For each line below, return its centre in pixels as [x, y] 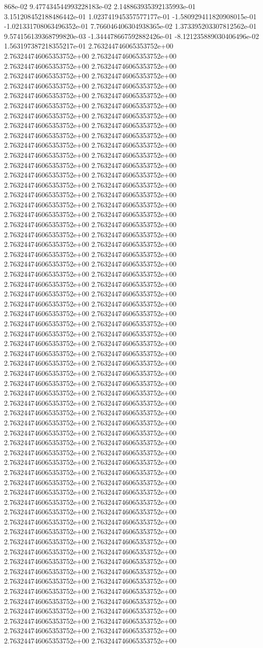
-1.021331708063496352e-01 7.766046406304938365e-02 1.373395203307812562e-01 [130, 26]
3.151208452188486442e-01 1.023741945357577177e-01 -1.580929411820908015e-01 [130, 16]
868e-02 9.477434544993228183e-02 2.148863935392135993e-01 [100, 6]
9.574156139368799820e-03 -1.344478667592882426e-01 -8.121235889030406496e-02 [131, 36]
